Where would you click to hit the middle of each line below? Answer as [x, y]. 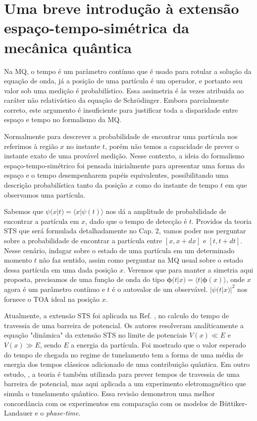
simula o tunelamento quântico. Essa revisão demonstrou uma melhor [109, 393]
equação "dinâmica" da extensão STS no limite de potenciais [96, 335]
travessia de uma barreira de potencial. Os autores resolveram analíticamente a [124, 325]
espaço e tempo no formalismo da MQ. [63, 119]
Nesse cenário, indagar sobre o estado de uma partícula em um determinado [119, 250]
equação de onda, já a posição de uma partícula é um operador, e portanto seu [123, 81]
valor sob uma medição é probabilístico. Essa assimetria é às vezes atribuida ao [124, 90]
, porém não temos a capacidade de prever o [172, 146]
